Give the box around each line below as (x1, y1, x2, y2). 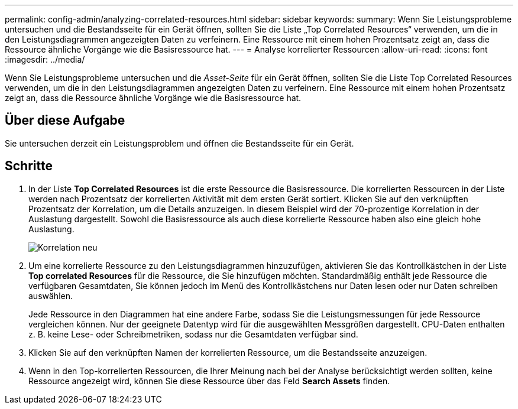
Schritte (5, 158, 53, 174)
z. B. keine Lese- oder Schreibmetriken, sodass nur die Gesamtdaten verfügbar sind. (28, 329, 358, 339)
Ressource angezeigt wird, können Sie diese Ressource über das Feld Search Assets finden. (28, 375, 390, 386)
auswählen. (28, 290, 73, 301)
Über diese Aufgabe (5, 113, 125, 128)
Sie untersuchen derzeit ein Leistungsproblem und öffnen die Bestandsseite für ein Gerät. (5, 138, 354, 148)
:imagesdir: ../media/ (5, 54, 85, 64)
